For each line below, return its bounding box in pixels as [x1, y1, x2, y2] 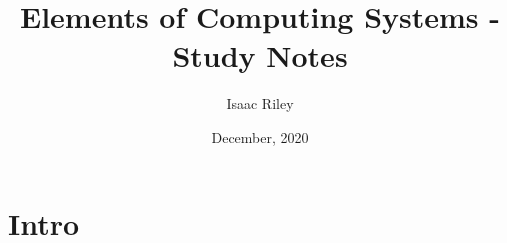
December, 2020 [211, 126, 309, 147]
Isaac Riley [226, 93, 294, 114]
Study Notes [172, 35, 348, 76]
